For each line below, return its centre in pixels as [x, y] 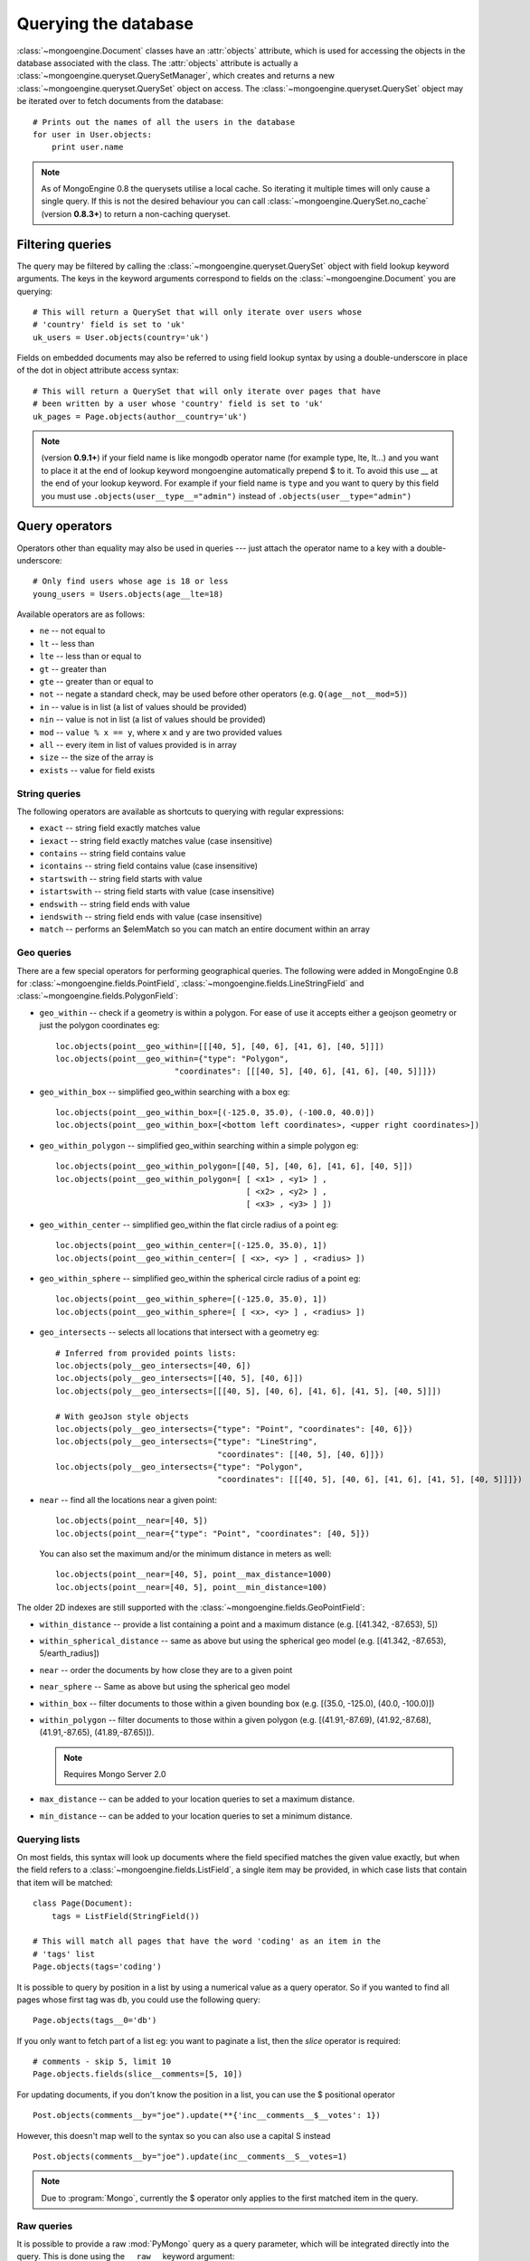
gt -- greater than [73, 668]
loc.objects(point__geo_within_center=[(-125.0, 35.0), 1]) [191, 1245]
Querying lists [48, 1839]
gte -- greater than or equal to [96, 682]
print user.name [87, 147]
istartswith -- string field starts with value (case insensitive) [157, 892]
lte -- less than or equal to [90, 657]
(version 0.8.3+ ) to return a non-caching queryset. [136, 213]
